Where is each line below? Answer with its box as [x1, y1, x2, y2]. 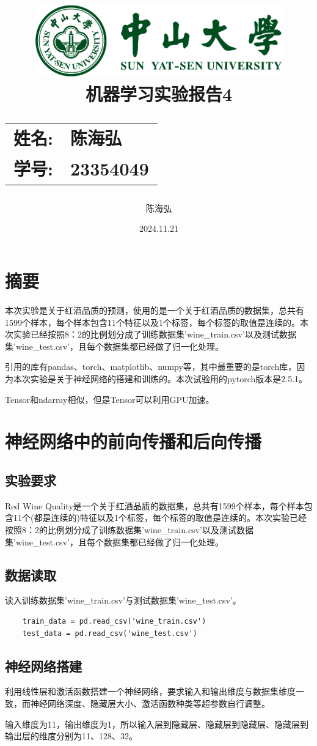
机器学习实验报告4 [85, 81, 233, 106]
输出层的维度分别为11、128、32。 [5, 729, 137, 742]
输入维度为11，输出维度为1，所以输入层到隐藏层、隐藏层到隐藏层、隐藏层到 [5, 717, 308, 730]
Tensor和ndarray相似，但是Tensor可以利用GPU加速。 [5, 393, 214, 405]
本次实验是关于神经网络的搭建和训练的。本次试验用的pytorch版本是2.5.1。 [13, 372, 308, 385]
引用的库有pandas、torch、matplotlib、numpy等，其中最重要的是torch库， [5, 360, 297, 373]
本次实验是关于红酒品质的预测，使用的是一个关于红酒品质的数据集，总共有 [5, 304, 304, 317]
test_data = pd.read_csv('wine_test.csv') [22, 629, 197, 638]
